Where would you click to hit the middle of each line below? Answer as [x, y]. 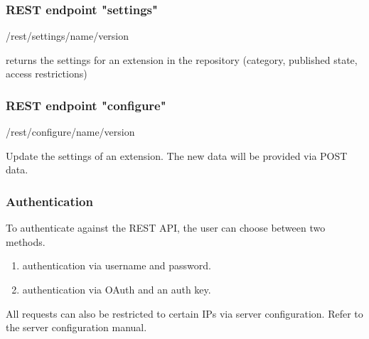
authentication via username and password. [117, 265]
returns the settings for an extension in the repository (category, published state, [182, 59]
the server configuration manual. [76, 327]
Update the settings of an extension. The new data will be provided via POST [177, 155]
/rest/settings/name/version [68, 36]
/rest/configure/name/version [70, 132]
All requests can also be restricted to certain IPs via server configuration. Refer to [184, 313]
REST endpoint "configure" [86, 105]
